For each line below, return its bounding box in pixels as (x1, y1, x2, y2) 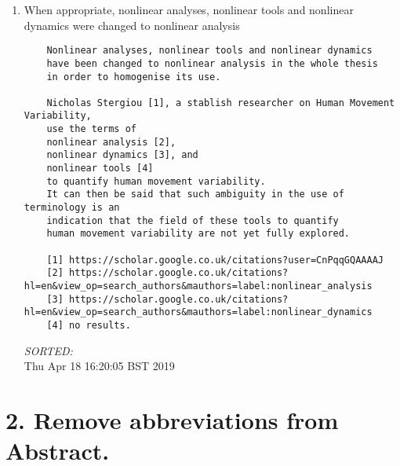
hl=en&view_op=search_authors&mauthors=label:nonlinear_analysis (24, 281, 373, 292)
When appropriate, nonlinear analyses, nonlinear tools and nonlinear (24, 2, 354, 17)
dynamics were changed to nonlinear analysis (24, 17, 240, 33)
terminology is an (24, 202, 120, 214)
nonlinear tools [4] (46, 163, 154, 174)
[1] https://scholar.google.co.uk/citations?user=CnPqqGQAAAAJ (46, 254, 384, 266)
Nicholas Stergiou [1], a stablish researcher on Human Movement (46, 97, 395, 108)
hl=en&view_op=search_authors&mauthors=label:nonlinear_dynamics (24, 306, 373, 318)
